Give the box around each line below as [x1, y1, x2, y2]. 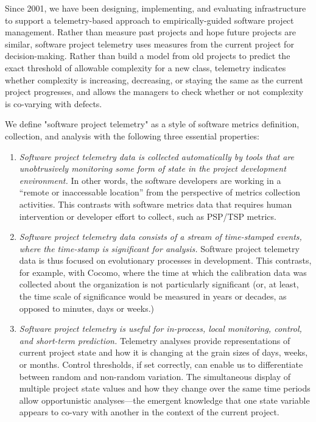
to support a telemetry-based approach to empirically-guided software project [5, 13, 294, 26]
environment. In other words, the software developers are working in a [19, 174, 281, 186]
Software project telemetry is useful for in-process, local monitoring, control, [19, 322, 302, 335]
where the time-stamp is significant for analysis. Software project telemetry [19, 242, 300, 255]
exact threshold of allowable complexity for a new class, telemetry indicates [5, 61, 286, 74]
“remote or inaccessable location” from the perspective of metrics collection [19, 186, 301, 199]
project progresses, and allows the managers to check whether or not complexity [5, 85, 304, 98]
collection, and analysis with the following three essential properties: [5, 129, 259, 142]
